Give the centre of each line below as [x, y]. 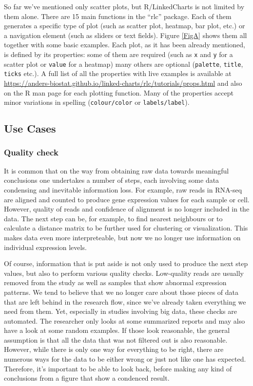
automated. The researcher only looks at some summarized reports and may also [125, 320]
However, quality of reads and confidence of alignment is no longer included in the [127, 209]
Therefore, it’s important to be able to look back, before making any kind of [118, 368]
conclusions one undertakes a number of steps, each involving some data [112, 180]
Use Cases [30, 128]
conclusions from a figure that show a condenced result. [87, 378]
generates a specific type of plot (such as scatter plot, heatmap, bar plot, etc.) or [125, 26]
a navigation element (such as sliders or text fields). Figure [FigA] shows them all [126, 35]
